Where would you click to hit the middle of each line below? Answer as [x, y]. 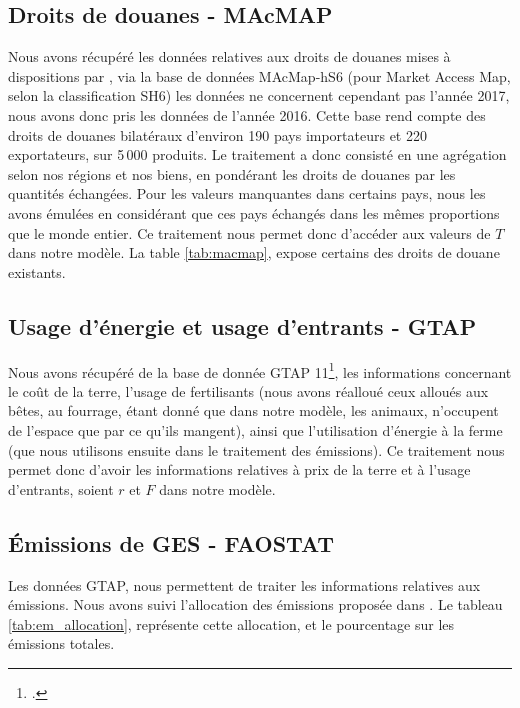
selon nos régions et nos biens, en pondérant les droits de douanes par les [232, 173]
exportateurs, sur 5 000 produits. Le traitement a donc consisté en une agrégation [257, 154]
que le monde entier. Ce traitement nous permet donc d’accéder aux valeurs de [249, 232]
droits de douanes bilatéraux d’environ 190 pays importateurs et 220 [217, 134]
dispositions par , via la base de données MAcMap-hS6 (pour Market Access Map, [259, 75]
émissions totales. [61, 643]
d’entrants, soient [61, 488]
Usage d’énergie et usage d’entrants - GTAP [242, 325]
